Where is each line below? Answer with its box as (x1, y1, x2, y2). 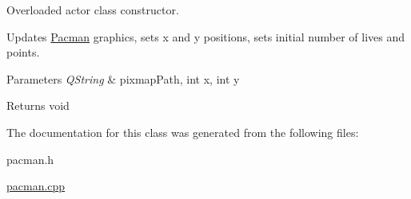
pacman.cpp (6, 178, 66, 194)
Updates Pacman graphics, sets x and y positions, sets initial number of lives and (6, 28, 405, 45)
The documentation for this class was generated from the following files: (6, 123, 359, 140)
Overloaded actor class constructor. (6, 2, 179, 18)
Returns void (6, 97, 70, 114)
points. (6, 44, 40, 60)
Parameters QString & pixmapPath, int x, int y (6, 70, 240, 87)
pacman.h (6, 150, 54, 167)
